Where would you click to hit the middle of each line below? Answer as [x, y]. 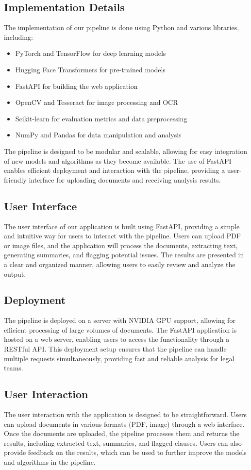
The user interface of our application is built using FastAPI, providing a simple [122, 226]
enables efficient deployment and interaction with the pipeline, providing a [115, 170]
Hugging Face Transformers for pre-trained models [90, 69]
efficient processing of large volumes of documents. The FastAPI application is [120, 329]
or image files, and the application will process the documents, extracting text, [121, 245]
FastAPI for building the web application [76, 86]
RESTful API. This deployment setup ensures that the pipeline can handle [115, 349]
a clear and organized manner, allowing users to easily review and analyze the [120, 264]
